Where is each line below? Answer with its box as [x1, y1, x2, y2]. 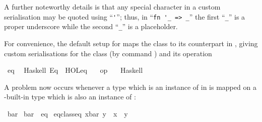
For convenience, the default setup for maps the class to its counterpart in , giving [4, 38, 258, 48]
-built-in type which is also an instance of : [4, 91, 136, 102]
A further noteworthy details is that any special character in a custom [4, 2, 221, 12]
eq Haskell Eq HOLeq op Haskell [7, 65, 143, 75]
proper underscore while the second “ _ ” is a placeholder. [4, 21, 178, 32]
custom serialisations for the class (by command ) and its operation [4, 48, 212, 58]
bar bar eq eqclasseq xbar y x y [7, 108, 128, 118]
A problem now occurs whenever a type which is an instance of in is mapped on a [4, 81, 256, 92]
